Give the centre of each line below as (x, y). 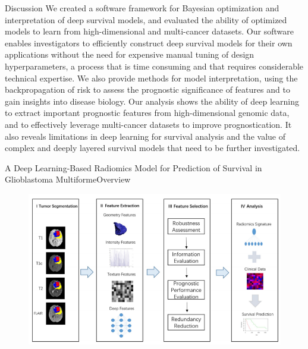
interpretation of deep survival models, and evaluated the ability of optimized (146, 19)
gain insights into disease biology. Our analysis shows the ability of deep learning (152, 101)
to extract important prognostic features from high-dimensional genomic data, (147, 113)
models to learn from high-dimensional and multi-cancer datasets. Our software (149, 31)
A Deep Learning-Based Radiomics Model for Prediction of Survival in (133, 167)
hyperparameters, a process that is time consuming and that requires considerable (154, 66)
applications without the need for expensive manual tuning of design (130, 54)
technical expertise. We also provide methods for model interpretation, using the (151, 78)
